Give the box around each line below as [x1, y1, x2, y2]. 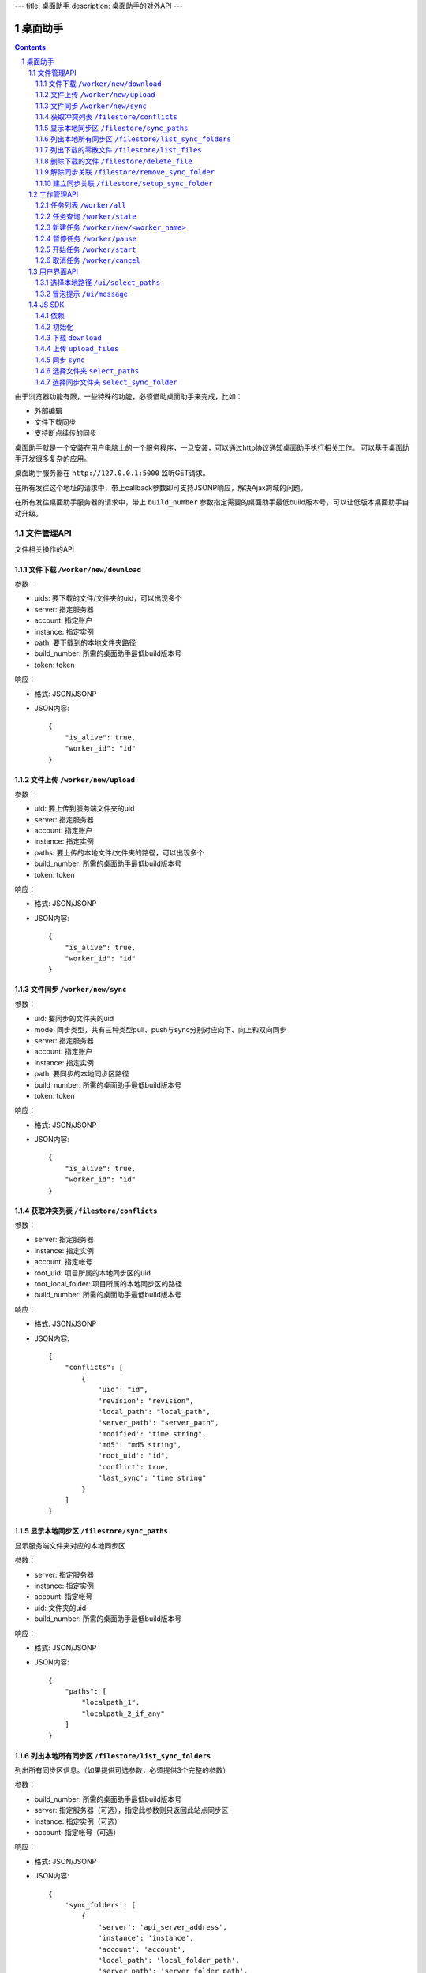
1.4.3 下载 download [35, 333, 102, 343]
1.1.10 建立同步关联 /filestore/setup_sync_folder [35, 178, 213, 188]
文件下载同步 [34, 417, 77, 426]
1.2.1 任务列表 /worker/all [35, 200, 126, 210]
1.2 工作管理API [28, 189, 79, 199]
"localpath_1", [81, 1698, 140, 1707]
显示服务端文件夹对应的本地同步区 [14, 1541, 125, 1550]
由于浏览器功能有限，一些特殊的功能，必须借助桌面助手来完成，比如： [14, 391, 243, 402]
